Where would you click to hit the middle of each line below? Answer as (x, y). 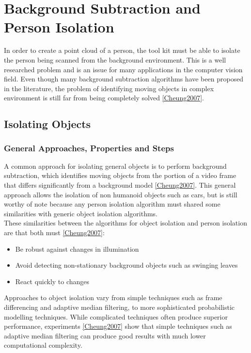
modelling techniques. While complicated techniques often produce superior (116, 316)
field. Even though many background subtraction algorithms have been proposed (124, 79)
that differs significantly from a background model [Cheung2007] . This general (120, 185)
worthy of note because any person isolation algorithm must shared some (112, 204)
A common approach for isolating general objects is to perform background (115, 166)
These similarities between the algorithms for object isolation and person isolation (125, 223)
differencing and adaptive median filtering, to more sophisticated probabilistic (119, 307)
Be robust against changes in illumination (77, 249)
